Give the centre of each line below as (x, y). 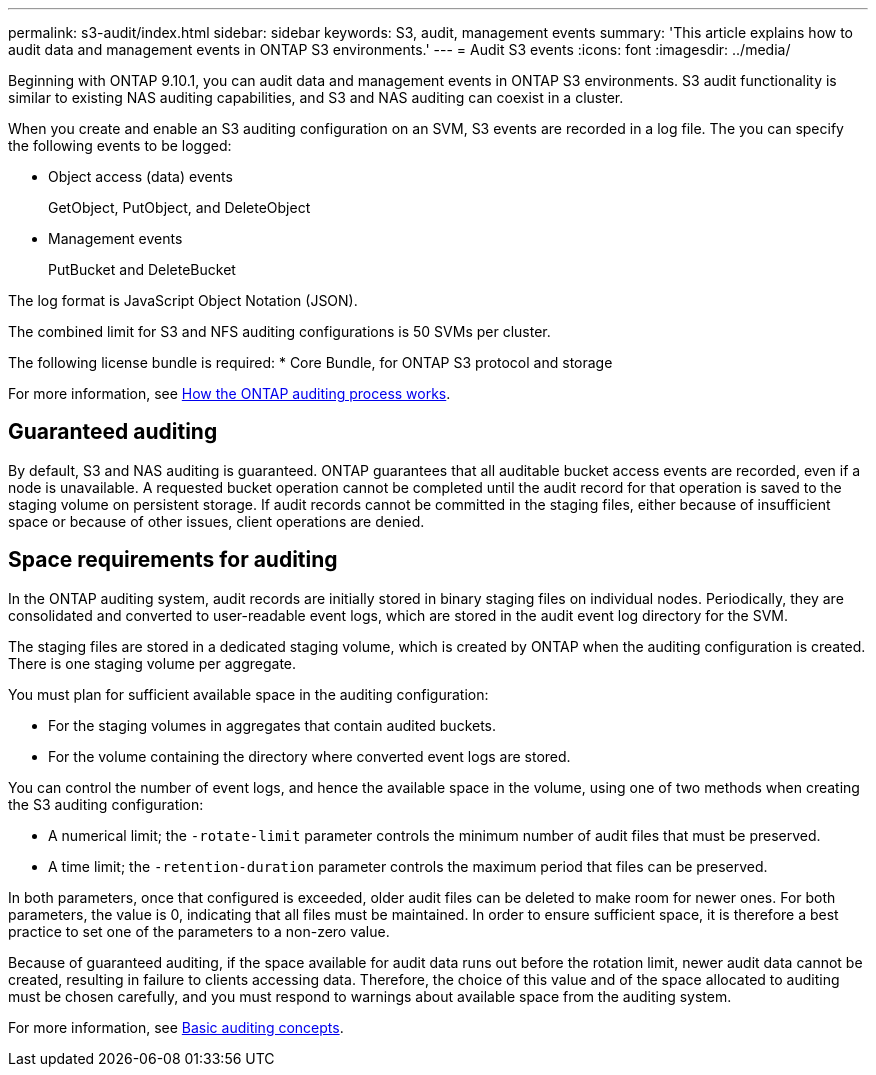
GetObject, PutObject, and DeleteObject (179, 207)
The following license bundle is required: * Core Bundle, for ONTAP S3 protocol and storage (310, 362)
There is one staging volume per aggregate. (152, 663)
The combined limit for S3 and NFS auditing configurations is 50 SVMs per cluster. (279, 331)
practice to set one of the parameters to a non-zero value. (199, 931)
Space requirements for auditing (173, 560)
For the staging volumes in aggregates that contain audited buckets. (272, 725)
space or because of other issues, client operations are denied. (216, 521)
